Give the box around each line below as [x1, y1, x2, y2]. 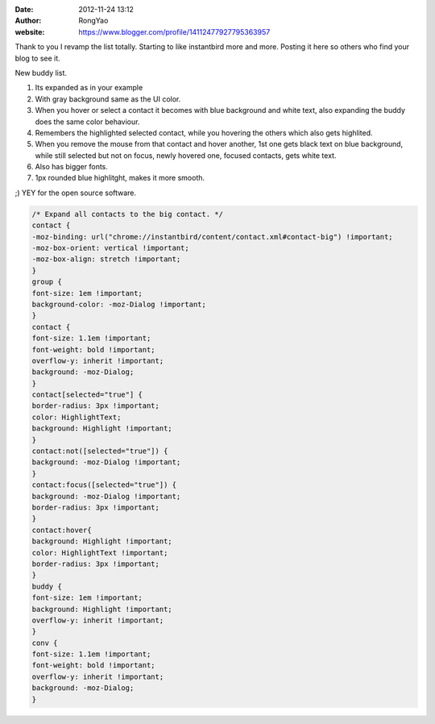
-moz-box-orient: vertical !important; [31, 243, 189, 253]
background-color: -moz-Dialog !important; [31, 299, 207, 309]
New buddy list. [14, 68, 68, 77]
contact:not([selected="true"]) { [31, 447, 168, 456]
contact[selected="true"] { [31, 390, 143, 399]
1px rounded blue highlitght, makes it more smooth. [35, 173, 205, 183]
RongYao [78, 16, 109, 26]
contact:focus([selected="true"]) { [31, 481, 177, 489]
